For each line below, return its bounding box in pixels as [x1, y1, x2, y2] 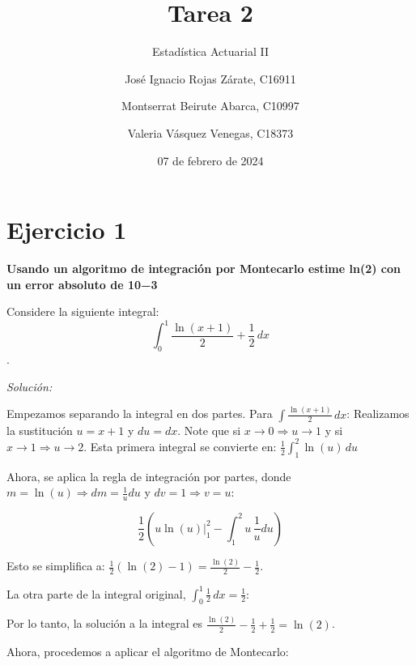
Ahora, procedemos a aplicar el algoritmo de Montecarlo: [6, 642, 289, 659]
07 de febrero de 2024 [157, 151, 264, 168]
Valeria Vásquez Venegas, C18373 [127, 124, 294, 141]
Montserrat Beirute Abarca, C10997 [121, 97, 299, 114]
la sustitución [6, 421, 73, 438]
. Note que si [177, 421, 241, 438]
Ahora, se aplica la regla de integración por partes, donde [6, 467, 291, 484]
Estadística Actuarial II [152, 43, 269, 60]
